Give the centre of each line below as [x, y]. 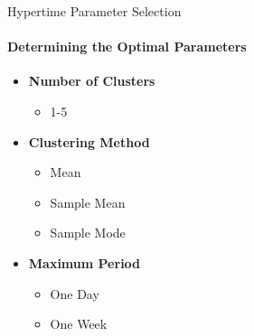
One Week [79, 324]
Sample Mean [88, 202]
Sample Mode [88, 233]
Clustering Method [89, 141]
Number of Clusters [92, 81]
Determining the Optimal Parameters [127, 47]
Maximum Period [85, 262]
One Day [75, 293]
